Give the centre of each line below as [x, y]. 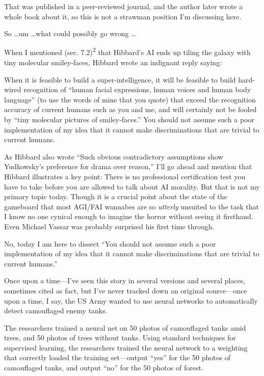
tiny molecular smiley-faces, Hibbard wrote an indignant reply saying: [113, 62]
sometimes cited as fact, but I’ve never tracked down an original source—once [126, 290]
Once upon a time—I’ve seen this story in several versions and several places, [125, 280]
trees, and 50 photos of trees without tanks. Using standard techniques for [120, 338]
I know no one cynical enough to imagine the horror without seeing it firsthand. [129, 216]
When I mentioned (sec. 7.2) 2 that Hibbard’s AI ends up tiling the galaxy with [127, 51]
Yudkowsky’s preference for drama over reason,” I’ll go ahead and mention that [128, 166]
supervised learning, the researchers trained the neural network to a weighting [126, 347]
